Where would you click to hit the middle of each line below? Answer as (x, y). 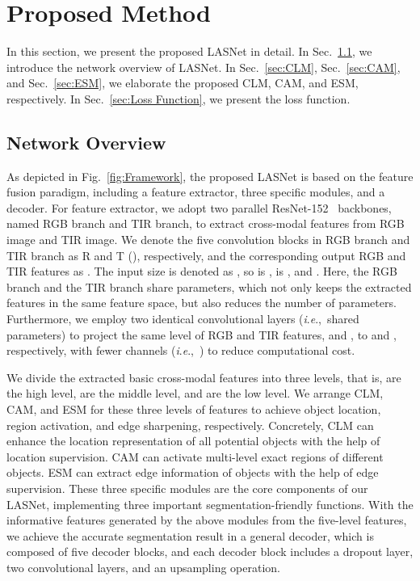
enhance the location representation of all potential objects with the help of (193, 441)
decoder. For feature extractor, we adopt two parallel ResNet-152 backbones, (199, 207)
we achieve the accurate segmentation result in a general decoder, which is (190, 535)
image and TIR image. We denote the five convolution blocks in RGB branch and (208, 240)
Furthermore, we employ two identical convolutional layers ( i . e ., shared (183, 319)
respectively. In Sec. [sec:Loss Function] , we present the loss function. (178, 98)
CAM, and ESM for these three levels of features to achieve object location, (194, 409)
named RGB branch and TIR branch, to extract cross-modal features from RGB (206, 223)
